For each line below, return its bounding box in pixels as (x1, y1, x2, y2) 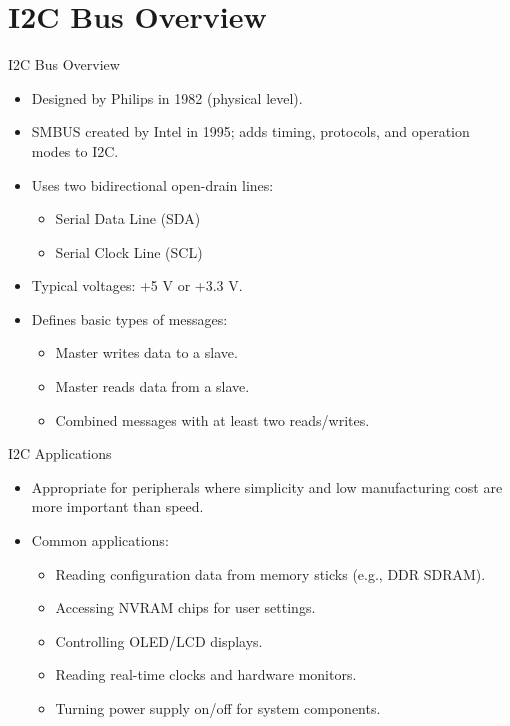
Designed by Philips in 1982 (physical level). (31, 87, 303, 108)
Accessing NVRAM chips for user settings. (55, 597, 316, 618)
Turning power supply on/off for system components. (55, 698, 381, 718)
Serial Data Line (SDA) (55, 208, 201, 229)
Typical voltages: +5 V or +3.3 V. (31, 275, 243, 296)
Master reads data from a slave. (55, 376, 250, 397)
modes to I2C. (31, 140, 119, 161)
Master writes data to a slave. (55, 342, 238, 363)
